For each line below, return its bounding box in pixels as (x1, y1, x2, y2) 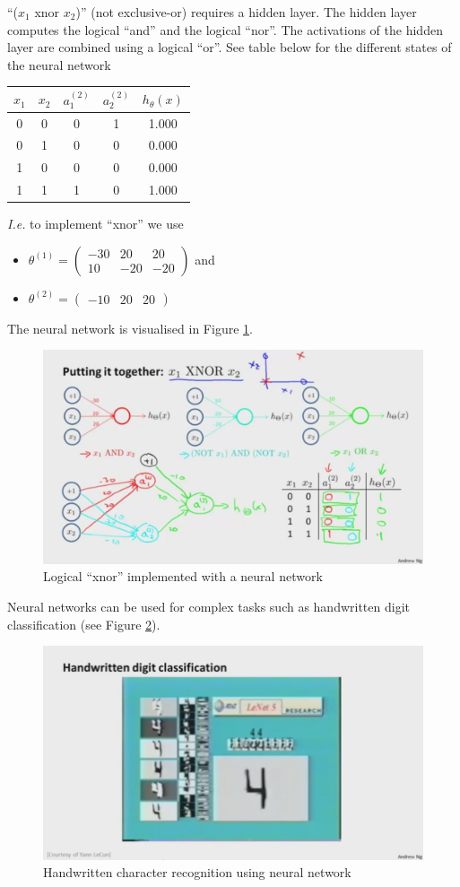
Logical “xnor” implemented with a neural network (43, 567, 323, 586)
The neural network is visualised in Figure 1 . (7, 318, 253, 337)
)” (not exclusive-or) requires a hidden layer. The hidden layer (75, 3, 417, 21)
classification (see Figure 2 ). (7, 614, 161, 633)
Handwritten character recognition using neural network (43, 863, 352, 882)
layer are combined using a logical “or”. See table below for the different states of (7, 38, 452, 57)
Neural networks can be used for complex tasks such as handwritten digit (7, 597, 410, 616)
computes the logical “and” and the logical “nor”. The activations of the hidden (7, 20, 443, 39)
